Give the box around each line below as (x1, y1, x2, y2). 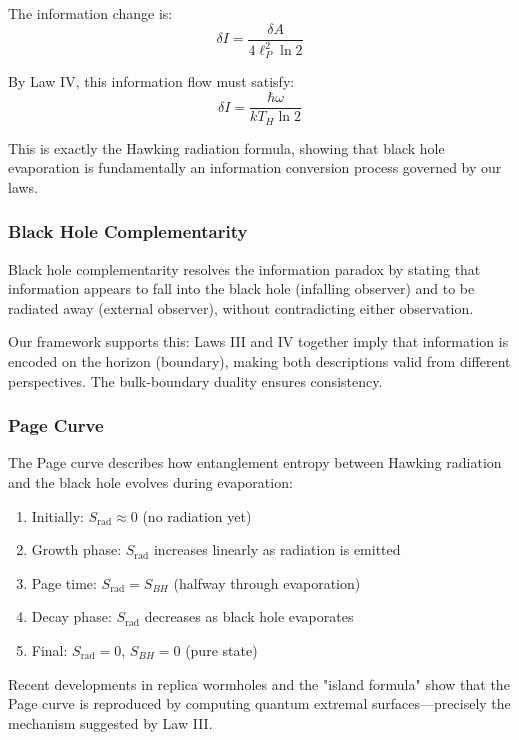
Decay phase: (31, 606, 112, 627)
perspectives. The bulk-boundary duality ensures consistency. (8, 370, 383, 391)
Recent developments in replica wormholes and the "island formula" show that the (8, 673, 510, 694)
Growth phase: (31, 539, 122, 560)
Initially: (31, 505, 84, 526)
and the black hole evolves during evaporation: (8, 471, 293, 492)
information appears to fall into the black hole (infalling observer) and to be (8, 278, 475, 299)
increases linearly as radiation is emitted (153, 539, 401, 560)
